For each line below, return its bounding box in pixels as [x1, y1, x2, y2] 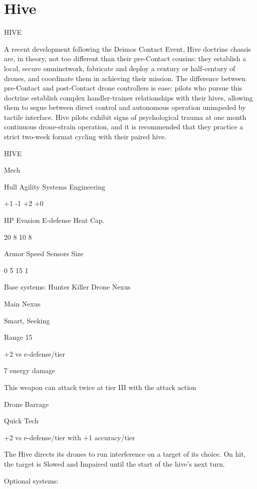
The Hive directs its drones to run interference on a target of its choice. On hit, [4, 449, 246, 459]
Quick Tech [4, 415, 39, 426]
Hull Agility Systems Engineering [4, 181, 105, 192]
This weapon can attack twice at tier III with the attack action [4, 382, 196, 392]
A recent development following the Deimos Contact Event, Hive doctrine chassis [4, 43, 251, 54]
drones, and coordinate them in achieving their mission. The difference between [4, 73, 246, 83]
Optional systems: [4, 475, 59, 486]
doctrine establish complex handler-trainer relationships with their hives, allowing [4, 92, 253, 102]
